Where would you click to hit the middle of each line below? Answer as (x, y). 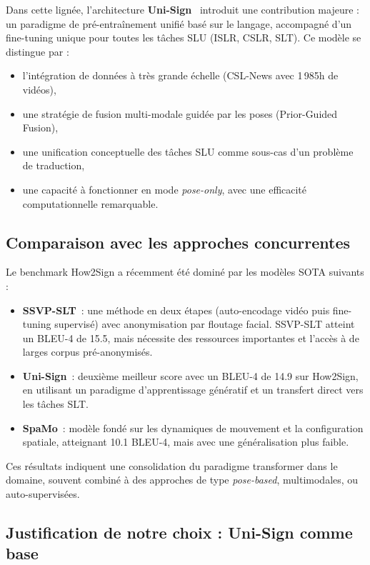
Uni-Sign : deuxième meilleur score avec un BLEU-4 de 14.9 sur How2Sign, (190, 375)
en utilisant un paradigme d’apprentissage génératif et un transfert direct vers (193, 390)
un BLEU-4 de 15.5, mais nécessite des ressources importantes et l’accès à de (191, 337)
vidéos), (39, 89)
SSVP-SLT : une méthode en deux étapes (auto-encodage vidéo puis (176, 310)
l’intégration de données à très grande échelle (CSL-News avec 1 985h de (180, 75)
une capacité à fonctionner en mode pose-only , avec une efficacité (165, 189)
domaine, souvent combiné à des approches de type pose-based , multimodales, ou (182, 480)
